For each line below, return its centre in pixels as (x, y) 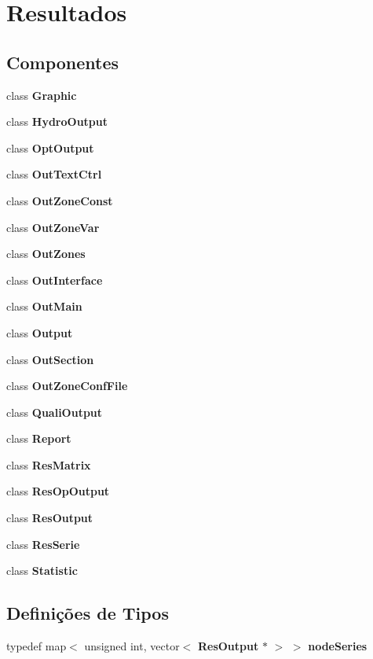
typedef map (37, 646)
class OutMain (44, 306)
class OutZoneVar (53, 227)
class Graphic (42, 95)
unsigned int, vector (132, 646)
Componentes (63, 62)
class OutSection (50, 359)
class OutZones (46, 254)
